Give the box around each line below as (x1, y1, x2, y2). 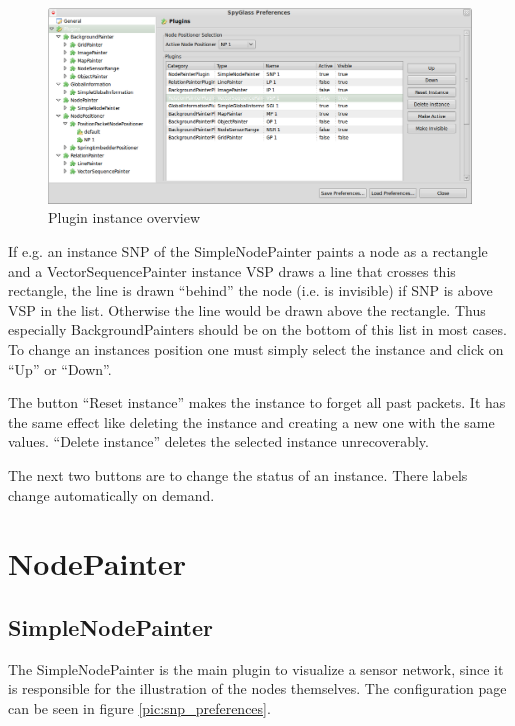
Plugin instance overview (48, 207, 200, 228)
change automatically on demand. (8, 484, 215, 505)
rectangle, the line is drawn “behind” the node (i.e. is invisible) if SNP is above (8, 280, 493, 301)
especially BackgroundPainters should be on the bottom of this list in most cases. (8, 319, 507, 340)
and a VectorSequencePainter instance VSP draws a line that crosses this (8, 260, 456, 281)
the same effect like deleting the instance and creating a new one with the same (8, 411, 495, 432)
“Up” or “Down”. (8, 358, 112, 379)
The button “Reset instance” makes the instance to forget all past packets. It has (8, 392, 506, 413)
